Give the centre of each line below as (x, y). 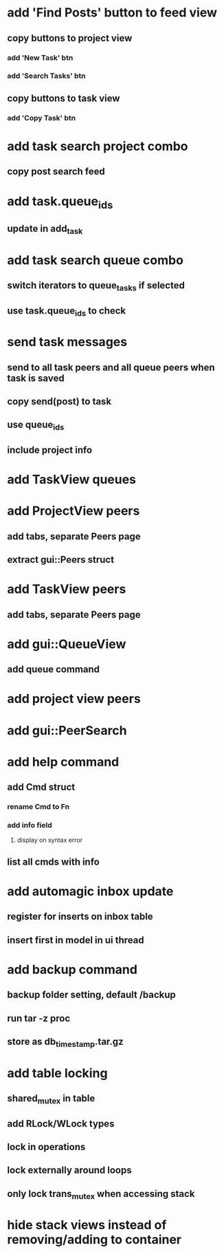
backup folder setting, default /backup (92, 995)
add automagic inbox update (90, 891)
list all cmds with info (53, 862)
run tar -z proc (39, 1018)
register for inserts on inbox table (80, 917)
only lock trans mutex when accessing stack (101, 1194)
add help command (63, 762)
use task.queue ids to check (67, 312)
